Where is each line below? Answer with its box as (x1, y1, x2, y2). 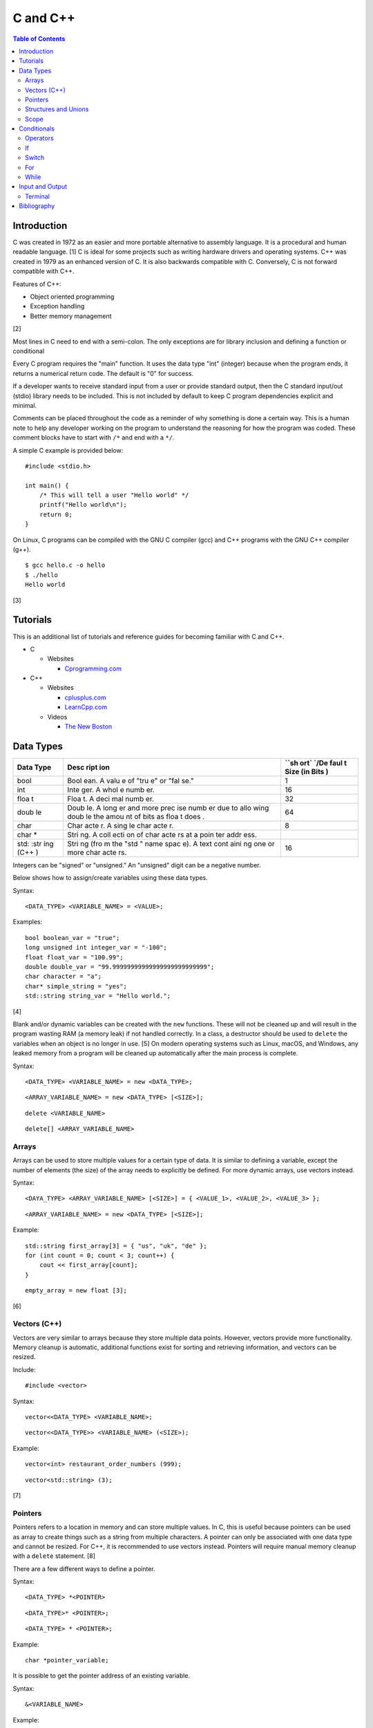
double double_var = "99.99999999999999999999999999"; (25, 963, 215, 971)
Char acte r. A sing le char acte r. (66, 820, 174, 830)
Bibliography (19, 202, 55, 210)
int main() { (25, 481, 69, 489)
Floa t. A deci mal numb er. (66, 793, 155, 803)
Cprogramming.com (64, 664, 122, 673)
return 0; (39, 510, 73, 518)
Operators (25, 134, 55, 142)
